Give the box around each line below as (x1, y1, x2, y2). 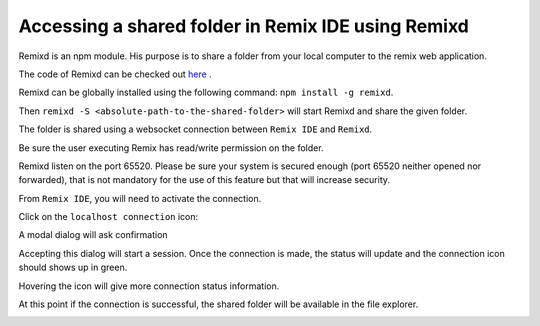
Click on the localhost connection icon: (18, 211, 199, 223)
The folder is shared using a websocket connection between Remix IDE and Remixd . (18, 123, 373, 135)
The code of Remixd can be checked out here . (18, 68, 212, 80)
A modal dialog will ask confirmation (18, 229, 169, 241)
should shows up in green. (18, 261, 128, 274)
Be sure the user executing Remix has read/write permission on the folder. (18, 141, 324, 154)
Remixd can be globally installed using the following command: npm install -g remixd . (18, 86, 394, 99)
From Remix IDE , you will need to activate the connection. (18, 192, 262, 204)
